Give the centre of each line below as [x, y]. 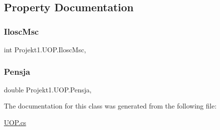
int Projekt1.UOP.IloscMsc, [45, 49]
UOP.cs [15, 122]
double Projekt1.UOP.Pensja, [48, 89]
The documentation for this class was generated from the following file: [110, 106]
